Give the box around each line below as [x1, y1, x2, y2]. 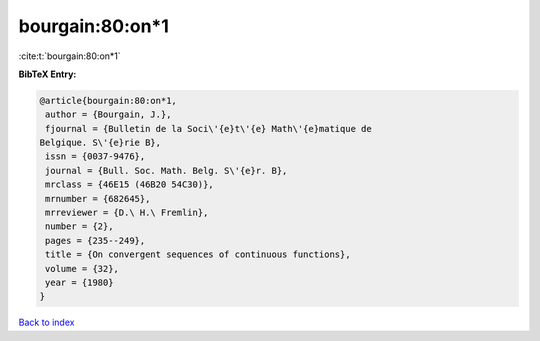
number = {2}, [45, 221, 114, 232]
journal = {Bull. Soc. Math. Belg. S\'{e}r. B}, [45, 165, 288, 176]
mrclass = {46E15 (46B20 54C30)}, [45, 179, 214, 190]
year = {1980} [45, 277, 114, 288]
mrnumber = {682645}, [45, 193, 151, 204]
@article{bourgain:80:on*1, [39, 95, 177, 106]
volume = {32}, [45, 263, 120, 274]
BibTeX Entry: [18, 68, 77, 80]
